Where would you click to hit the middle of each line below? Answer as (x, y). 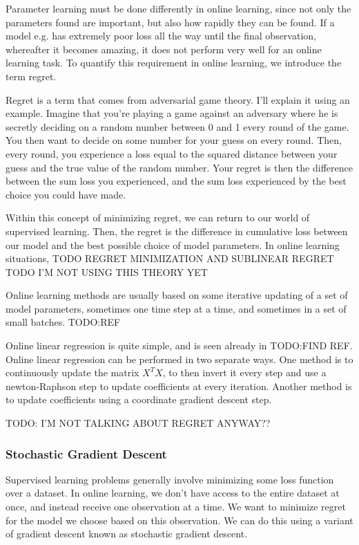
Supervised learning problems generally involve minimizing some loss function (170, 479)
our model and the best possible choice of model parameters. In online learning (173, 244)
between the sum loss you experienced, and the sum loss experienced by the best (176, 181)
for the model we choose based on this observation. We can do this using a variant (179, 520)
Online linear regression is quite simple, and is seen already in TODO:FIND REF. (179, 345)
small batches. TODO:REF (63, 322)
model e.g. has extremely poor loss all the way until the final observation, (161, 36)
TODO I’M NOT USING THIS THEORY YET (107, 271)
